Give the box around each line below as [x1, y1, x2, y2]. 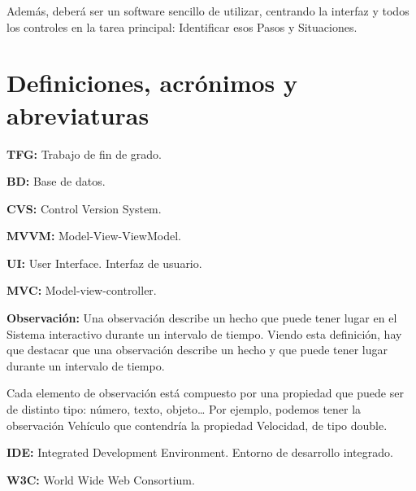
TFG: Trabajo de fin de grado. [6, 145, 162, 162]
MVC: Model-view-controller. [6, 282, 157, 299]
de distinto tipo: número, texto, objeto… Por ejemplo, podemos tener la [6, 401, 362, 418]
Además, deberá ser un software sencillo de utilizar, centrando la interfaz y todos [6, 2, 409, 19]
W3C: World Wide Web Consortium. [6, 471, 195, 488]
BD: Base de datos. [6, 173, 106, 190]
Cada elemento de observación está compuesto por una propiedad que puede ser [6, 384, 404, 401]
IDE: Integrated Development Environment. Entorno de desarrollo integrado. [6, 444, 393, 461]
